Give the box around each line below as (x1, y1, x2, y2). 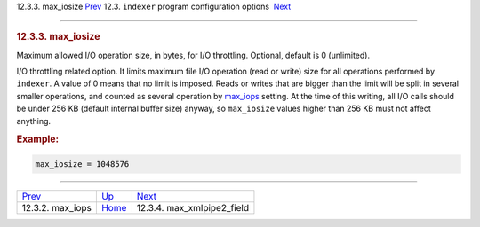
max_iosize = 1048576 (35, 159, 130, 168)
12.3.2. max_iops (21, 201, 92, 214)
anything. (16, 115, 52, 126)
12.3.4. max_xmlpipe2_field (136, 201, 250, 214)
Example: (16, 133, 60, 145)
